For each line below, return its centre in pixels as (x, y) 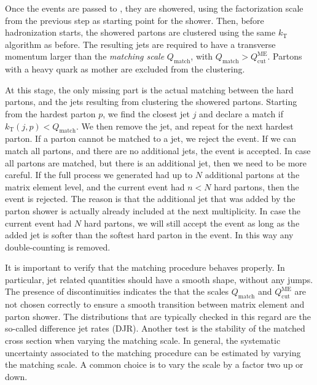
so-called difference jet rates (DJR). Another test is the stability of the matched (155, 328)
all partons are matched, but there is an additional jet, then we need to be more (156, 162)
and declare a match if (241, 113)
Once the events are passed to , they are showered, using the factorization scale (154, 8)
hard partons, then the (256, 186)
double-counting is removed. (58, 247)
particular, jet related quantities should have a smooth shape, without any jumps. (159, 279)
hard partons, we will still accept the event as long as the (192, 223)
